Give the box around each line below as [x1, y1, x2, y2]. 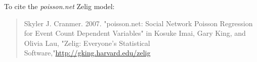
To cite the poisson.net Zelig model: [4, 1, 115, 11]
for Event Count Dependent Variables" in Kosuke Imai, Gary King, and [24, 28, 246, 38]
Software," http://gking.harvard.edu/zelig [24, 47, 151, 58]
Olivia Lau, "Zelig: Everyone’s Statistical [24, 37, 150, 48]
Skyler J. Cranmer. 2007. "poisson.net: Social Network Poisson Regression [24, 18, 253, 28]
